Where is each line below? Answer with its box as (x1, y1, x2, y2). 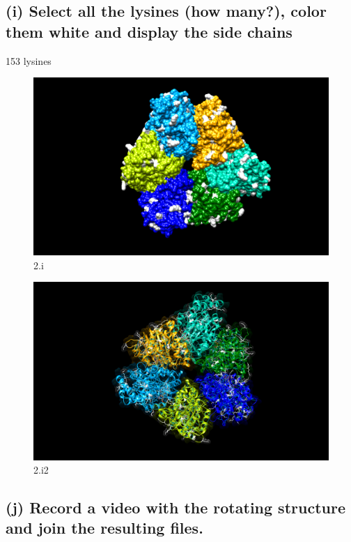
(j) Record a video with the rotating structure (6, 497, 345, 518)
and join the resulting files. (6, 517, 203, 539)
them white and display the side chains (6, 20, 292, 42)
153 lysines (6, 53, 52, 68)
